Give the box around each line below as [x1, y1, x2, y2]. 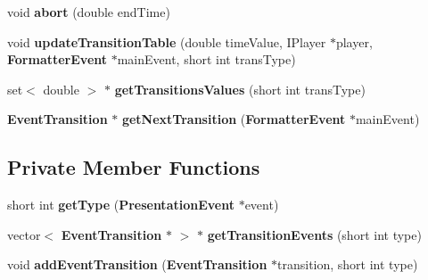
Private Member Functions [7, 153, 260, 181]
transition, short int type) [277, 255, 418, 274]
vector [7, 225, 41, 243]
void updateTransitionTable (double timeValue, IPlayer [7, 32, 326, 51]
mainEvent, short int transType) [117, 50, 296, 69]
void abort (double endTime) [7, 3, 170, 21]
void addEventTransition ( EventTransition [7, 255, 267, 274]
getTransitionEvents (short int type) [207, 225, 422, 243]
